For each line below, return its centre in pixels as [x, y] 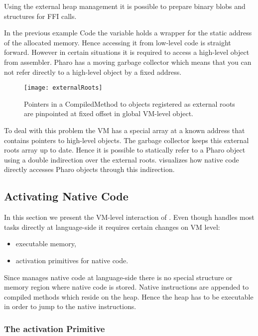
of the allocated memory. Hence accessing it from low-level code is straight [118, 42]
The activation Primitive [55, 328]
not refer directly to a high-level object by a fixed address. [93, 72]
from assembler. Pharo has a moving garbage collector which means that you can [128, 62]
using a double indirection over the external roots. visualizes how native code [122, 159]
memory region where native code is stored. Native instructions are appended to [127, 287]
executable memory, [46, 244]
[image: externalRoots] [63, 88]
